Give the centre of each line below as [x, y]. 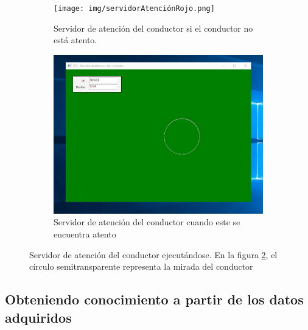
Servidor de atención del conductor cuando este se [147, 222]
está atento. [75, 40]
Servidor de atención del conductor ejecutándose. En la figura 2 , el [153, 254]
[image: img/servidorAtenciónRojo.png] [134, 9]
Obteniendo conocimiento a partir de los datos [154, 299]
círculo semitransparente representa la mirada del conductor [141, 266]
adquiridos [38, 317]
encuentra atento [85, 234]
